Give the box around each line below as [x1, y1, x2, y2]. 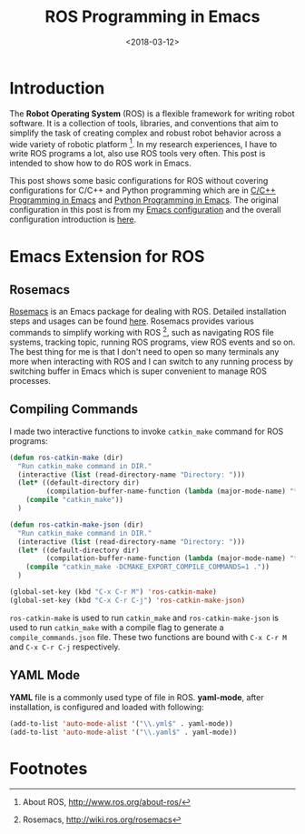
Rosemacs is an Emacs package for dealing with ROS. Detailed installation [9, 306, 287, 317]
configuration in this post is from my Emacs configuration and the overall [9, 205, 281, 216]
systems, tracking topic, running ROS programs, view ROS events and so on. [9, 337, 296, 347]
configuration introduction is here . [9, 214, 137, 225]
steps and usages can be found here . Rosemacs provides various [9, 316, 254, 327]
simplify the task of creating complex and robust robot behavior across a [9, 127, 281, 138]
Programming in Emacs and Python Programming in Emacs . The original [9, 195, 279, 206]
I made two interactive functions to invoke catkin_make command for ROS [9, 426, 284, 437]
